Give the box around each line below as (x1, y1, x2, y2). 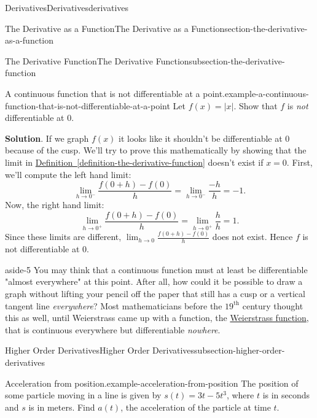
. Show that (233, 99, 278, 112)
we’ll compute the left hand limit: (5, 168, 131, 180)
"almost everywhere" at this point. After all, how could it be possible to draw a (5, 275, 303, 288)
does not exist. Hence (212, 230, 293, 243)
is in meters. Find (28, 400, 95, 413)
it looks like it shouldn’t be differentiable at (119, 131, 283, 144)
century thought (242, 299, 303, 312)
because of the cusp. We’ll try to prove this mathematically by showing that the (5, 144, 307, 157)
